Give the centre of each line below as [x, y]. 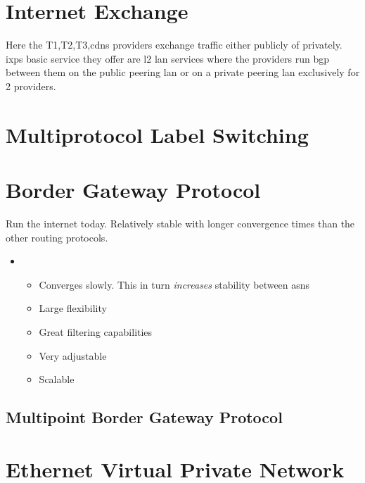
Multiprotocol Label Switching [157, 134]
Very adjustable [73, 355]
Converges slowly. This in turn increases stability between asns [174, 284]
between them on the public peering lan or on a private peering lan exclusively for [183, 72]
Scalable [57, 379]
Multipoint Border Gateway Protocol [144, 417]
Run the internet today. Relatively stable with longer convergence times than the [180, 223]
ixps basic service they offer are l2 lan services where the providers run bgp [168, 58]
